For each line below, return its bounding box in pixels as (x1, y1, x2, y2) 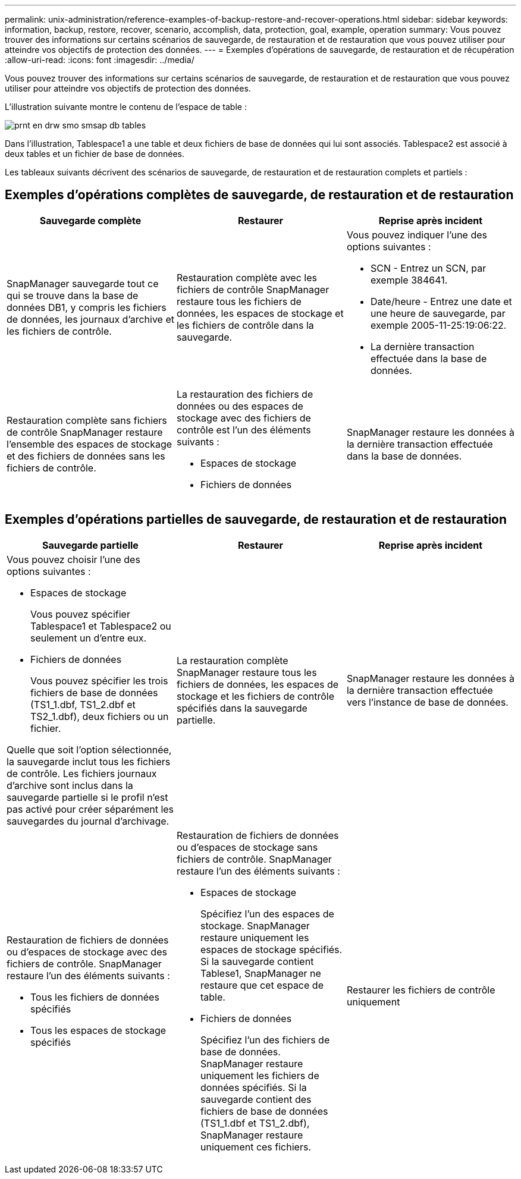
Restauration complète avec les (176, 271, 317, 284)
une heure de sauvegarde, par (370, 307, 506, 319)
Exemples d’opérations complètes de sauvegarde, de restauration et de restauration (5, 187, 514, 203)
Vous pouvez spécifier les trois (30, 674, 168, 687)
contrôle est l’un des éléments (176, 423, 311, 436)
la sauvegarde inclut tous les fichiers (7, 755, 171, 768)
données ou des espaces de (176, 400, 303, 412)
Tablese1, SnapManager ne (200, 967, 321, 979)
